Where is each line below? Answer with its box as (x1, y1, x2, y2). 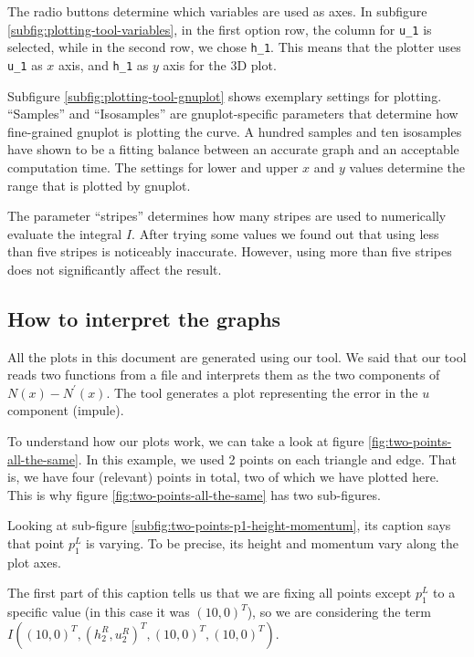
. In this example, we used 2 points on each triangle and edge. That (78, 449, 457, 468)
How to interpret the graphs (7, 304, 281, 332)
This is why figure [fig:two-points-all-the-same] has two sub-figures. (7, 485, 381, 504)
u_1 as (7, 55, 43, 74)
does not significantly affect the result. (7, 259, 222, 278)
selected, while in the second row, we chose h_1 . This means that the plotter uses (7, 37, 461, 57)
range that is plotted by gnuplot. (7, 175, 191, 194)
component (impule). (7, 401, 124, 420)
